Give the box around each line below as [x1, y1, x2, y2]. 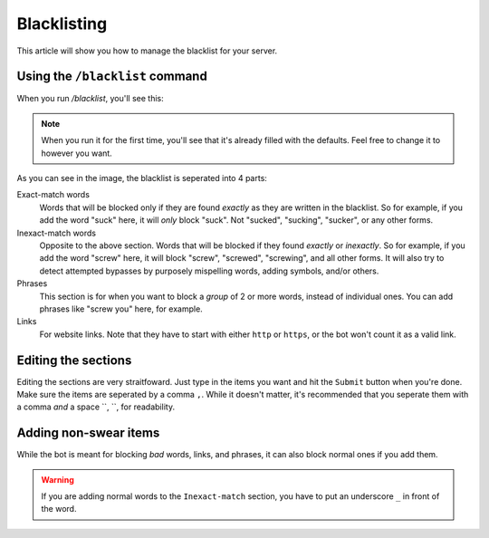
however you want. [41, 148, 112, 159]
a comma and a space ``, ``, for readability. [16, 401, 176, 412]
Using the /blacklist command [16, 69, 207, 84]
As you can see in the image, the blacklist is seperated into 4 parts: [16, 173, 267, 184]
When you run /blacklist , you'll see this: [16, 93, 164, 104]
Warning [41, 474, 74, 485]
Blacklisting [16, 14, 108, 34]
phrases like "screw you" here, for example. [39, 303, 203, 314]
